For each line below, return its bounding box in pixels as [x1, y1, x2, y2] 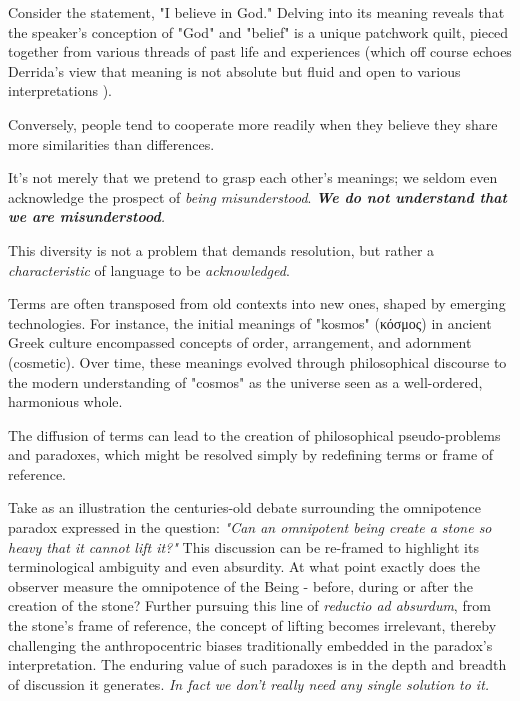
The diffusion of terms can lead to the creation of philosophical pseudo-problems [8, 424, 501, 445]
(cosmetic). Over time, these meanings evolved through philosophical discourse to [8, 351, 507, 372]
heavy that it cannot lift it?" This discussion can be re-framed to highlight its [8, 536, 479, 557]
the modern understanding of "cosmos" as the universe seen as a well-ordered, [8, 371, 483, 392]
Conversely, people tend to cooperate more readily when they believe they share [8, 113, 498, 134]
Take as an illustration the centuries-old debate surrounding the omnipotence [8, 497, 481, 518]
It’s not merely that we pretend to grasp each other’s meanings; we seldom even [8, 167, 498, 188]
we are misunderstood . [8, 206, 165, 227]
